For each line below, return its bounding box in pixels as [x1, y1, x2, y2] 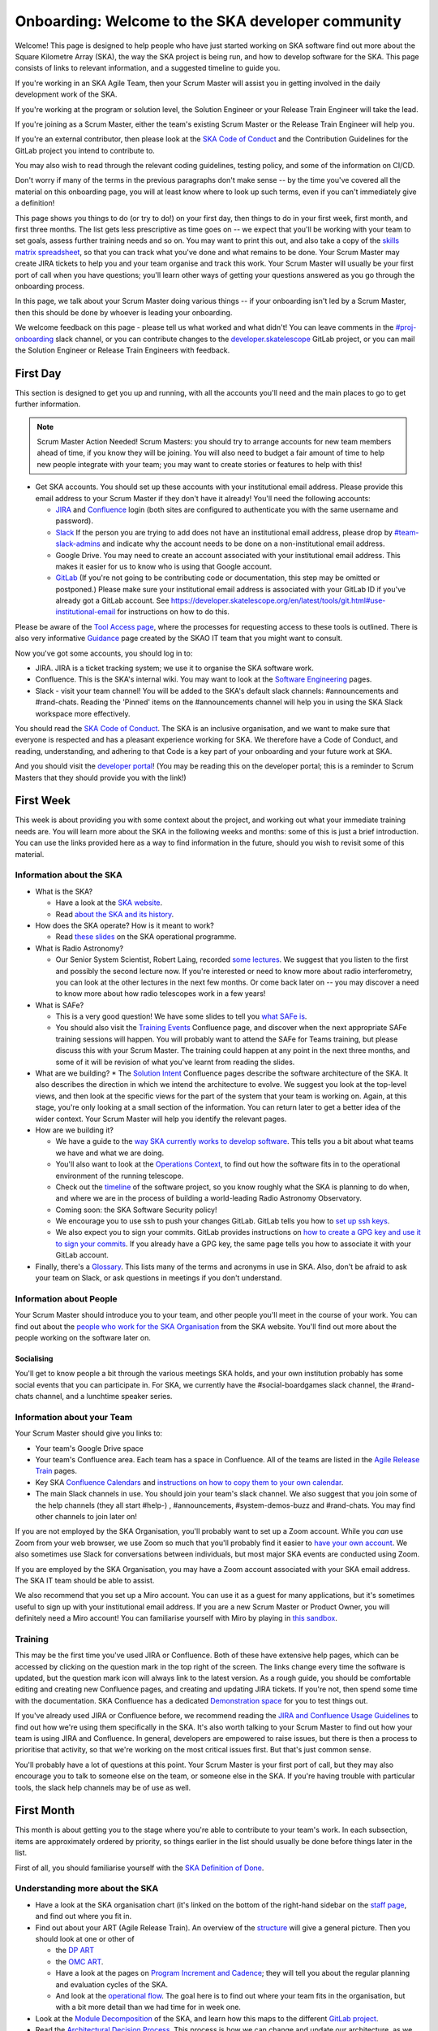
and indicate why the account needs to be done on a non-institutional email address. [101, 539, 385, 548]
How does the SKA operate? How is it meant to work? [35, 920, 214, 930]
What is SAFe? [35, 1000, 84, 1010]
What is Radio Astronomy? [35, 943, 124, 953]
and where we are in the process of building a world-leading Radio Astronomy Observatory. [55, 1193, 363, 1203]
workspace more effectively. [35, 708, 131, 718]
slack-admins [55, 539, 101, 548]
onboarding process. [15, 281, 85, 291]
